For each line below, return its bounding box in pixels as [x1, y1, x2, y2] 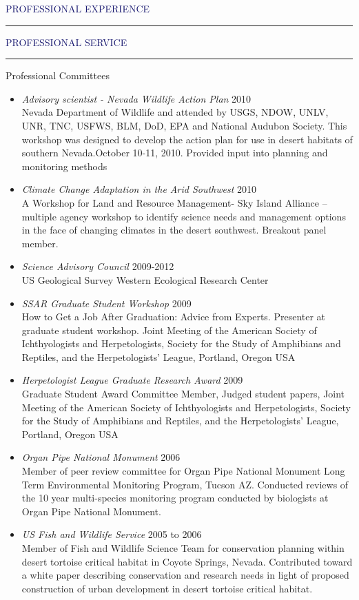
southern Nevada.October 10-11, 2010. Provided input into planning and [21, 145, 328, 160]
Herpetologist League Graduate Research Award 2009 [21, 373, 243, 387]
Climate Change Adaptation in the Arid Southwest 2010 [21, 182, 257, 196]
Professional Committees [6, 68, 110, 83]
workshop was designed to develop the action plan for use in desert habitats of [21, 132, 353, 146]
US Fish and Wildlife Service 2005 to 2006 [21, 527, 202, 541]
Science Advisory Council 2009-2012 [21, 259, 174, 273]
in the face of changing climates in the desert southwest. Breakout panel [21, 223, 327, 237]
